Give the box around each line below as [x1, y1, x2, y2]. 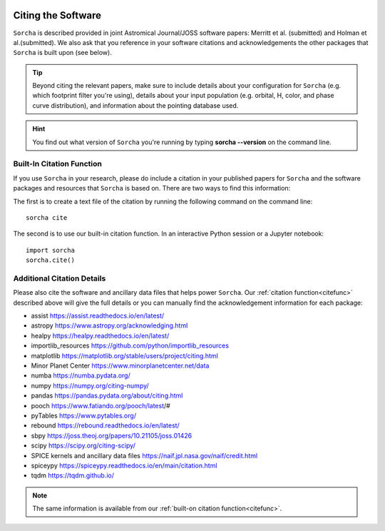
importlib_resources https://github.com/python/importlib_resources [31, 341, 230, 350]
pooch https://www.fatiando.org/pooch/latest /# [31, 401, 170, 410]
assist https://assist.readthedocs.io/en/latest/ [31, 311, 165, 320]
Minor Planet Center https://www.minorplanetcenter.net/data [31, 361, 210, 370]
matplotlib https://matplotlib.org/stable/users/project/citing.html [31, 351, 219, 360]
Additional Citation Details [13, 273, 106, 283]
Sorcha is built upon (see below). [13, 49, 112, 57]
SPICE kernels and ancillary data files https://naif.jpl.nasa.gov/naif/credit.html [31, 451, 258, 460]
